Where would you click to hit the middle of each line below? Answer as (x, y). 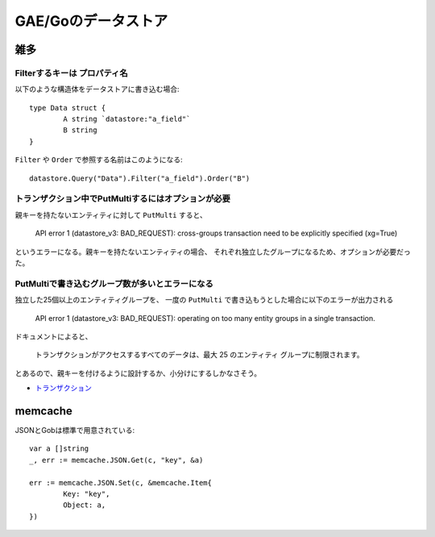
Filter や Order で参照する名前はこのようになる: (99, 160)
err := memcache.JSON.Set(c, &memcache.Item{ (121, 483)
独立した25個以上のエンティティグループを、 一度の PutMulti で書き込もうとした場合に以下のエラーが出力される (204, 300)
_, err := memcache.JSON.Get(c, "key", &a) (116, 460)
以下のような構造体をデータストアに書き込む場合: (97, 89)
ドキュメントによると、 (54, 336)
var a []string (59, 449)
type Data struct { (68, 108)
